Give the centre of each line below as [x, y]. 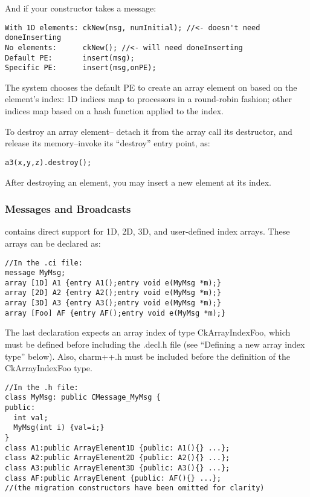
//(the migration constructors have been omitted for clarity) [135, 488]
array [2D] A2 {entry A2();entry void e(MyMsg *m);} [113, 293]
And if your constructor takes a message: [81, 8]
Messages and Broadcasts [68, 209]
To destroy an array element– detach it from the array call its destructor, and [149, 131]
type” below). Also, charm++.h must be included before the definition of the [147, 356]
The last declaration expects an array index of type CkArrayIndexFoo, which [148, 332]
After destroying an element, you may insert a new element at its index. [138, 182]
